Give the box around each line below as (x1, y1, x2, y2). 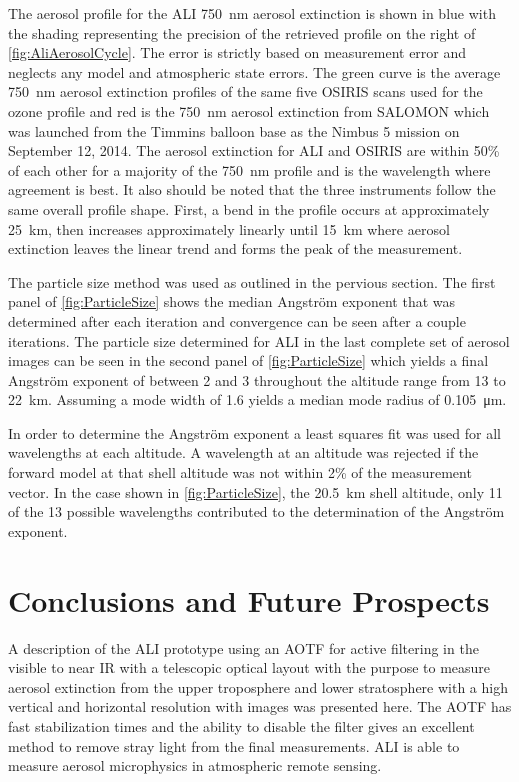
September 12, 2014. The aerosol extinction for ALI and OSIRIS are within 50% (8, 140, 500, 161)
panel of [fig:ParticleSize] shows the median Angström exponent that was (8, 291, 456, 312)
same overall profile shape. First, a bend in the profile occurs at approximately (8, 198, 490, 219)
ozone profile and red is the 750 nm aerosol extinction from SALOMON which (8, 100, 490, 121)
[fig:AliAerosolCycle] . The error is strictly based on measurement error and (8, 42, 467, 63)
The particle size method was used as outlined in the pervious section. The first (8, 271, 496, 292)
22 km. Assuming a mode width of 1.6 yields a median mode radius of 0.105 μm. (8, 389, 507, 410)
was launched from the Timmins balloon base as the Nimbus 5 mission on (8, 120, 460, 141)
